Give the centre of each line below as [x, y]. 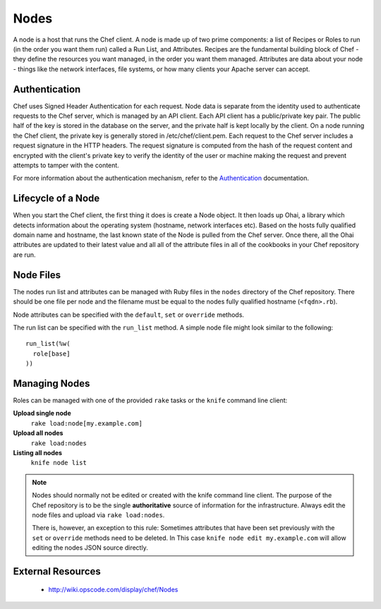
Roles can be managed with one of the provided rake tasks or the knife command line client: [150, 400]
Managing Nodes [52, 384]
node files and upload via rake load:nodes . [98, 514]
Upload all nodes [38, 433]
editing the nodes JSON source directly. [90, 548]
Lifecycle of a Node [56, 199]
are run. [24, 255]
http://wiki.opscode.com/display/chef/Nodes [113, 590]
